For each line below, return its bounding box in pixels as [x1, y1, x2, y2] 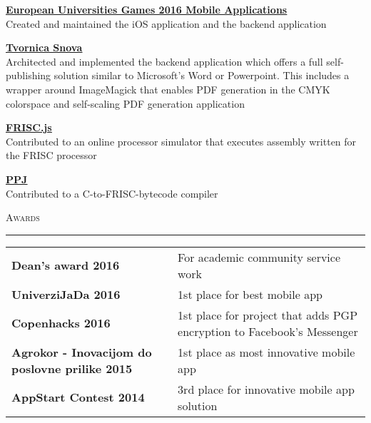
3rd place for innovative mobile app [178, 380, 355, 397]
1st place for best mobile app [178, 285, 322, 302]
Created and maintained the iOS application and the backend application [6, 16, 327, 31]
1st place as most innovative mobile [178, 343, 355, 360]
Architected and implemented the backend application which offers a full [6, 53, 323, 68]
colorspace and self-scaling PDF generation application [6, 96, 245, 111]
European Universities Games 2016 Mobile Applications [6, 2, 288, 16]
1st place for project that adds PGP [178, 306, 358, 323]
